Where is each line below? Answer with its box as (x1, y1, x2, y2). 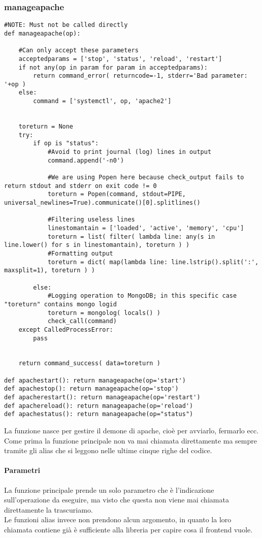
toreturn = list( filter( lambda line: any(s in (47, 233, 215, 240)
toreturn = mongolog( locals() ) (47, 309, 160, 317)
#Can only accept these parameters (18, 47, 139, 54)
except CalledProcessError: (18, 326, 113, 333)
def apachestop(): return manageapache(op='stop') (4, 385, 179, 393)
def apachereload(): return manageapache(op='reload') (4, 402, 193, 409)
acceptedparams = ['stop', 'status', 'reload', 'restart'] (18, 55, 222, 62)
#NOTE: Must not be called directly (4, 21, 128, 29)
